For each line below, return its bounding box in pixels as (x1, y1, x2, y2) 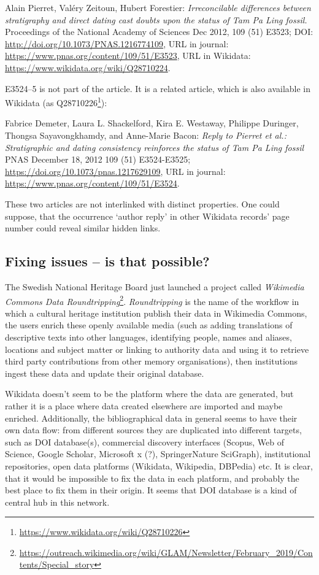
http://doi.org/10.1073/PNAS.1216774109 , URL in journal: (5, 37, 229, 50)
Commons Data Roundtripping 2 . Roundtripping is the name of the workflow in (5, 293, 299, 307)
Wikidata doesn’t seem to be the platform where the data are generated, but (5, 387, 294, 400)
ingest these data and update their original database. (5, 366, 204, 379)
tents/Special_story (19, 558, 94, 571)
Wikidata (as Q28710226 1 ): (5, 95, 107, 109)
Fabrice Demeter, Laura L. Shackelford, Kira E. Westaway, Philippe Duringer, (5, 117, 299, 129)
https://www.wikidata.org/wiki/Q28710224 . (5, 61, 171, 74)
